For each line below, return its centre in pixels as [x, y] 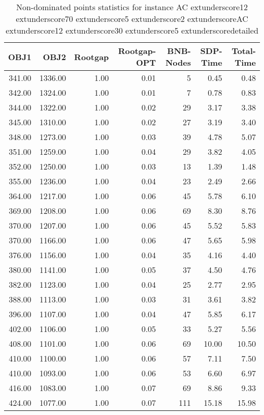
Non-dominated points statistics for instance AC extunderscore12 [132, 7]
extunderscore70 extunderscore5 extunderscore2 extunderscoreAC [132, 19]
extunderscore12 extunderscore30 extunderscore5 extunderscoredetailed [132, 30]
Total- [244, 51]
